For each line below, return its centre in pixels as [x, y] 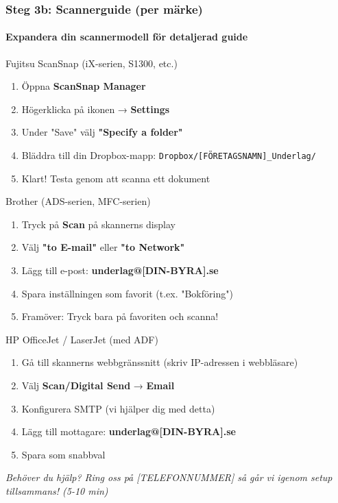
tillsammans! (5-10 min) [57, 490]
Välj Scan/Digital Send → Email [98, 385]
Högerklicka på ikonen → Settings [96, 109]
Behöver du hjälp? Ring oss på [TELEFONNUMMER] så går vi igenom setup [169, 477]
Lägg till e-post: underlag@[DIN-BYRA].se [120, 270]
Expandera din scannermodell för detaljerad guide [127, 37]
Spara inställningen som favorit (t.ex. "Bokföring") [127, 293]
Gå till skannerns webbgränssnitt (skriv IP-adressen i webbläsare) [160, 362]
